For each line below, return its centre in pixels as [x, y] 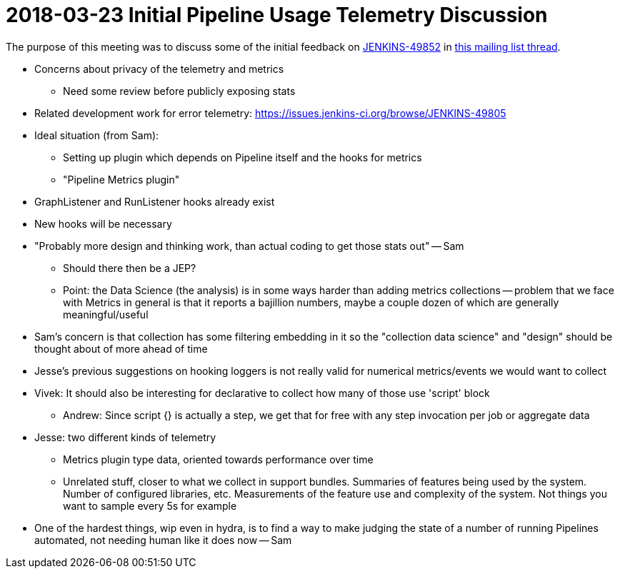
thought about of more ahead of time [121, 348]
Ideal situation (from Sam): [97, 135]
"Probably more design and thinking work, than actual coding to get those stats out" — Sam [249, 246]
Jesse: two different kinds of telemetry [125, 437]
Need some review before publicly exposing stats [179, 91]
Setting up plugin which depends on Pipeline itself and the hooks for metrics [242, 157]
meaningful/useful [106, 314]
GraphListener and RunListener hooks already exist [155, 201]
